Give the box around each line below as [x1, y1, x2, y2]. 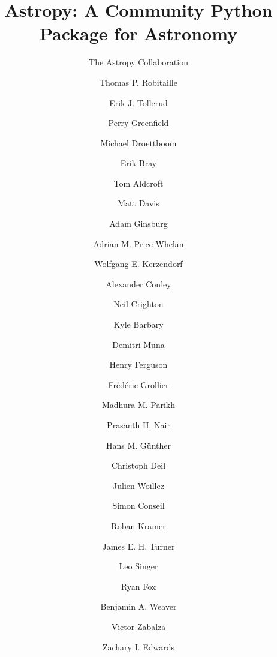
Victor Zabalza [111, 620, 166, 632]
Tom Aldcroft [113, 176, 164, 189]
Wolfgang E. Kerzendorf [94, 257, 183, 270]
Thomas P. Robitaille [100, 76, 177, 88]
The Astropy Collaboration [89, 56, 188, 68]
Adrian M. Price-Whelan [93, 237, 184, 250]
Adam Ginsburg [109, 217, 168, 230]
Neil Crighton [113, 298, 164, 310]
